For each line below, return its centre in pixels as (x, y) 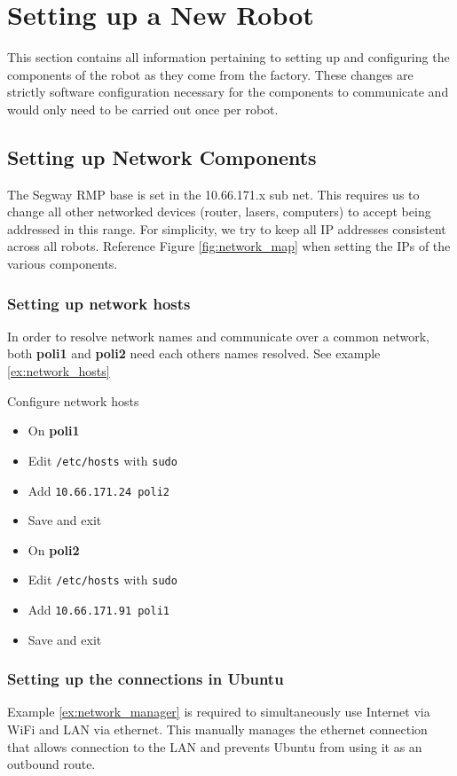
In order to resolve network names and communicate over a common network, (218, 336)
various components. (63, 264)
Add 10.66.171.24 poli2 (98, 490)
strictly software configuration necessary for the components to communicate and (228, 92)
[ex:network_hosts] (59, 371)
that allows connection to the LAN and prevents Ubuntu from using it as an (215, 746)
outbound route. (51, 764)
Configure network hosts (73, 400)
